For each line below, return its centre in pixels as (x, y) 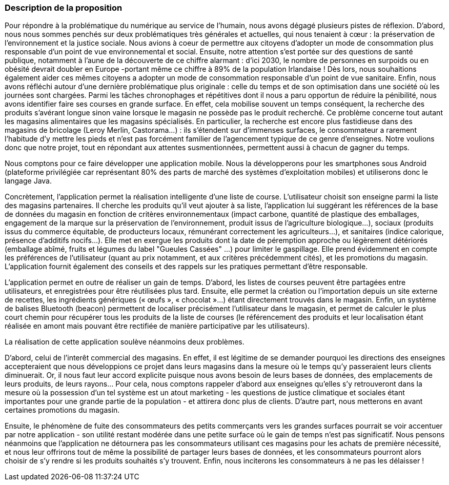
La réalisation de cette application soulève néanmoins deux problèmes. (125, 342)
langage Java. (28, 181)
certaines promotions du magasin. (62, 410)
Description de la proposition (64, 8)
